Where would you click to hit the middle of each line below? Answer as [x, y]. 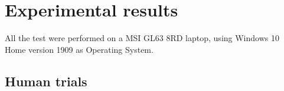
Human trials [46, 81]
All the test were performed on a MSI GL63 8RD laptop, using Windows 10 [142, 38]
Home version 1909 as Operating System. [79, 49]
